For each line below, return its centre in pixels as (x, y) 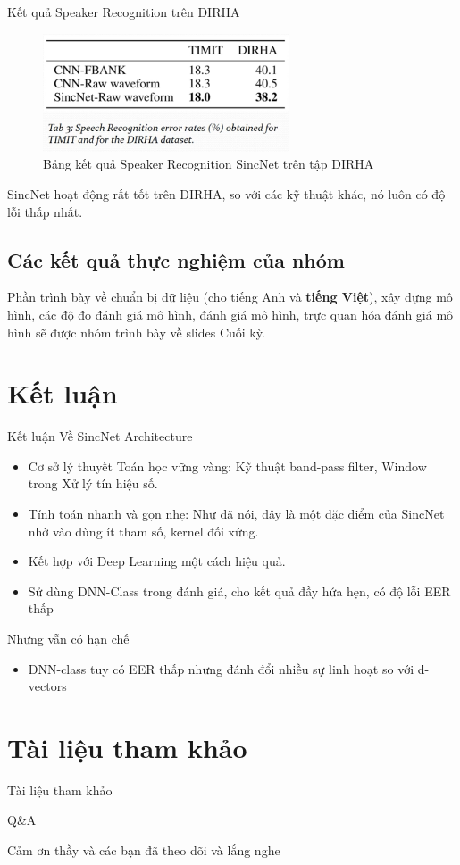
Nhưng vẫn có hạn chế (68, 638)
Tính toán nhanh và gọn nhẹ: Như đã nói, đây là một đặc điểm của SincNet (236, 513)
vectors (47, 686)
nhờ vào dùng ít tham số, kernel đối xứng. (143, 531)
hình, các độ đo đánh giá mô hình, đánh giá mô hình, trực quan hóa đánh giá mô (230, 314)
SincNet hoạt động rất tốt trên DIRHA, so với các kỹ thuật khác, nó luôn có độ (226, 193)
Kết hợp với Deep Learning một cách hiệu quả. (157, 561)
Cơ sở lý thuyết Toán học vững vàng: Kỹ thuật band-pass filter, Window (227, 466)
